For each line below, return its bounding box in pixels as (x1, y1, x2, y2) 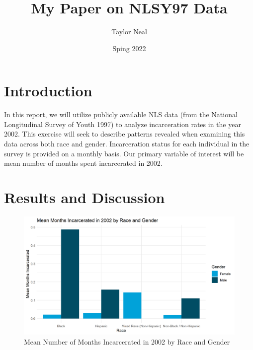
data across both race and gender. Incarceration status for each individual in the (4, 139, 250, 149)
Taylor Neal (111, 26, 147, 37)
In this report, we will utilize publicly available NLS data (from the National (4, 109, 238, 120)
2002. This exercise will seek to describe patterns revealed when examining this (4, 129, 245, 139)
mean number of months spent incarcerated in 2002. (4, 158, 163, 168)
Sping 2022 (112, 43, 146, 53)
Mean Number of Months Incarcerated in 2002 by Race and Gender (24, 337, 230, 347)
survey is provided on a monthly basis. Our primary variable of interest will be (4, 148, 244, 158)
